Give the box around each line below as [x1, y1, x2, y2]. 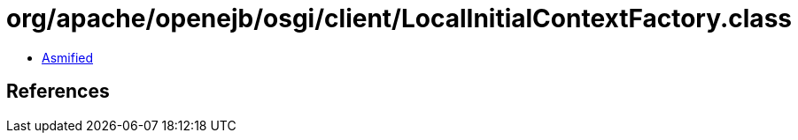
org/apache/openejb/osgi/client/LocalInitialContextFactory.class [6, 4, 792, 33]
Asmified [42, 49, 94, 65]
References [6, 80, 110, 103]
